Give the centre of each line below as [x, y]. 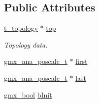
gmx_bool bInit [28, 94]
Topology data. [26, 44]
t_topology [21, 28]
